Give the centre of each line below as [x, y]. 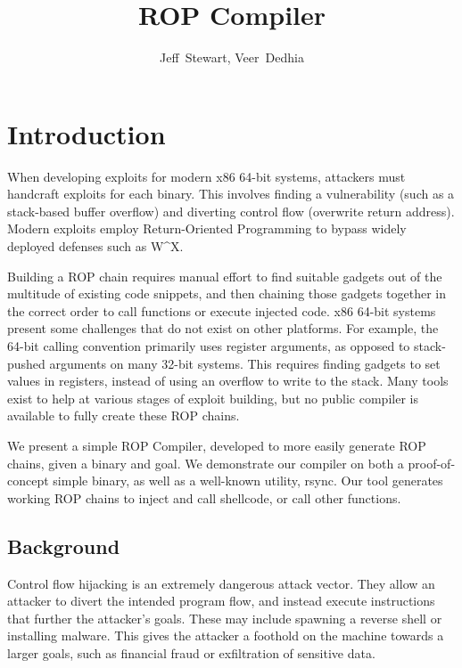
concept [28, 481]
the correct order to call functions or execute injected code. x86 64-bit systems [222, 310]
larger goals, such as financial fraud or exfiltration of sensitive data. [191, 652]
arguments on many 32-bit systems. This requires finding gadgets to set [245, 363]
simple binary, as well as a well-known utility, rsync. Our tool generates [248, 481]
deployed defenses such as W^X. [95, 246]
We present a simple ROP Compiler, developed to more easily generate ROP [217, 445]
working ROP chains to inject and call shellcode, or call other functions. [204, 497]
